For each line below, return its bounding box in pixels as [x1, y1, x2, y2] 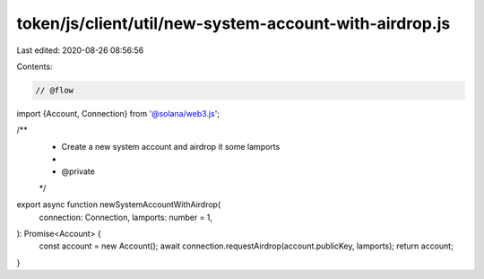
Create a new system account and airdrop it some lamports [61, 141, 281, 152]
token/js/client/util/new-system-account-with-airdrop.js [16, 13, 451, 33]
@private [61, 166, 96, 177]
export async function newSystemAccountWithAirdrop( [16, 199, 221, 210]
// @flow [35, 85, 74, 95]
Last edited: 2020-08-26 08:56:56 [16, 45, 144, 56]
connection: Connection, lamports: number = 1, [39, 212, 213, 222]
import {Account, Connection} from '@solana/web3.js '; [16, 108, 220, 118]
